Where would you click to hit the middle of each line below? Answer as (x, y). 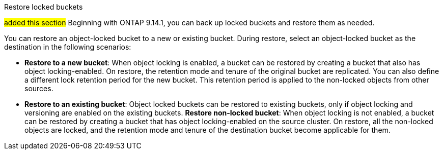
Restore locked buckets (44, 7)
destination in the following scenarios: (68, 47)
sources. (39, 88)
